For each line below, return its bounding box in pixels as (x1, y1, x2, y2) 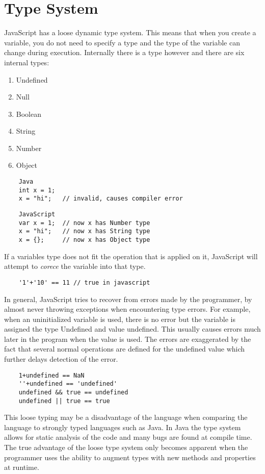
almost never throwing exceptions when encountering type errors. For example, (4, 304, 251, 314)
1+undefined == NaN (18, 371, 85, 379)
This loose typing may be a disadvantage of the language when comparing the (4, 412, 248, 422)
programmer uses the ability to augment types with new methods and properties (4, 452, 256, 462)
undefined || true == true (18, 397, 110, 405)
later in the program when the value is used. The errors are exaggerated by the (4, 333, 251, 344)
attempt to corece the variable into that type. (4, 261, 146, 271)
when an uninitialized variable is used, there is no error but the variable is (4, 313, 236, 324)
